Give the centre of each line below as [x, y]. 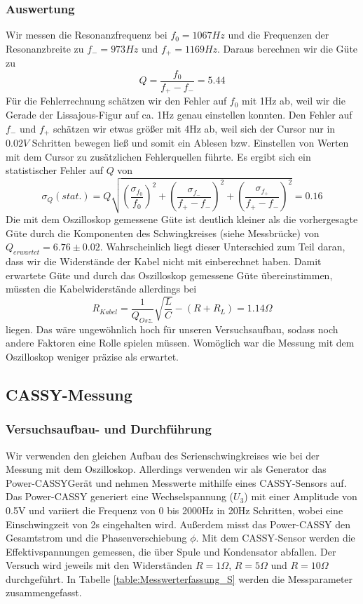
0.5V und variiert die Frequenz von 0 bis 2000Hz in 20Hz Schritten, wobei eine [174, 510]
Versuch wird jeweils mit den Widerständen [99, 565]
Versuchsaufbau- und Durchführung [109, 429]
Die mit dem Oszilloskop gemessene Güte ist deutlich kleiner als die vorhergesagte [182, 219]
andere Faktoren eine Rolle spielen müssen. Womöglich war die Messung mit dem [180, 343]
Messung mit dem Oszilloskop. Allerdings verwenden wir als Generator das [166, 469]
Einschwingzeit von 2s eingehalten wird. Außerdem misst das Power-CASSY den [178, 524]
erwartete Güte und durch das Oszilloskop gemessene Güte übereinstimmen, [169, 275]
